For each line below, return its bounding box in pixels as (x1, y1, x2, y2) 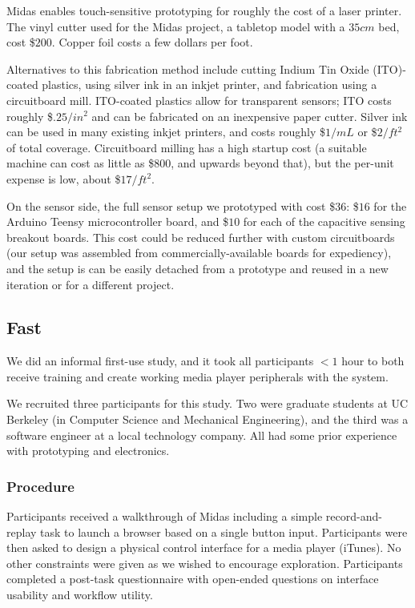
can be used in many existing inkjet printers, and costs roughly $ (6, 123, 325, 140)
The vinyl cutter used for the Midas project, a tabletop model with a (6, 18, 345, 34)
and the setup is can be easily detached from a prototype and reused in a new (6, 260, 389, 276)
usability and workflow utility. (6, 586, 153, 603)
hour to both (341, 352, 405, 369)
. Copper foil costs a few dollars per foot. (51, 34, 253, 50)
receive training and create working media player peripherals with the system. (6, 368, 389, 385)
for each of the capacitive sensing (243, 213, 405, 230)
